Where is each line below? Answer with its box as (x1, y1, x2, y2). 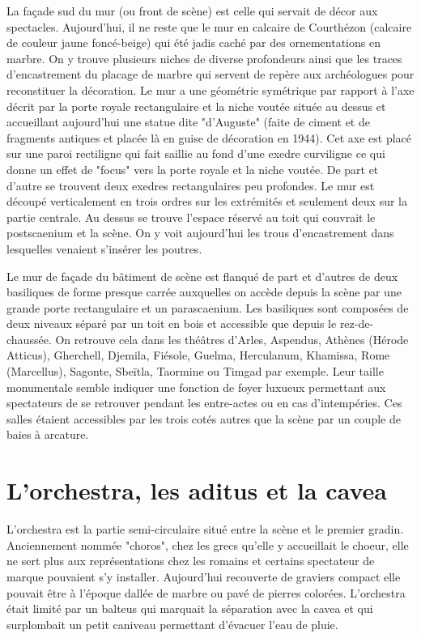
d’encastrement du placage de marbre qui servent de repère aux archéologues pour (6, 66, 415, 83)
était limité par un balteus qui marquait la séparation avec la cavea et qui (6, 600, 373, 617)
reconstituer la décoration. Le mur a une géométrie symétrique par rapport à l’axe (6, 81, 415, 98)
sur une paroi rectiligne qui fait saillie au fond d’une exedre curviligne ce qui (6, 145, 385, 162)
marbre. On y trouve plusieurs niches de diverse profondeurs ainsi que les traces (6, 49, 402, 66)
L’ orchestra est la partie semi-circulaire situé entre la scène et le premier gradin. (6, 521, 404, 538)
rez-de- (339, 315, 374, 332)
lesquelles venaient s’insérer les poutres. (6, 240, 202, 257)
